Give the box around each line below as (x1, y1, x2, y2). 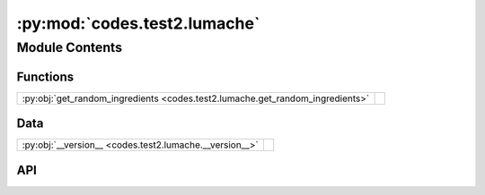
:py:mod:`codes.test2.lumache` (16, 13, 260, 33)
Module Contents (16, 39, 123, 55)
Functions (16, 69, 75, 84)
